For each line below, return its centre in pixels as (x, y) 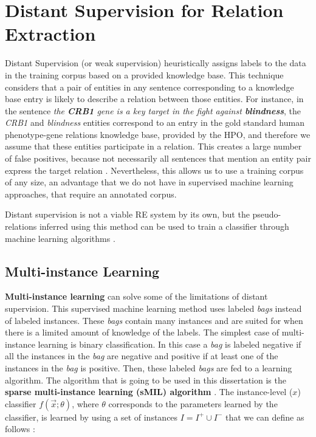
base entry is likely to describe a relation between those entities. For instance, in (154, 99)
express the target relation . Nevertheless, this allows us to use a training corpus (154, 170)
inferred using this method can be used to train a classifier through (164, 226)
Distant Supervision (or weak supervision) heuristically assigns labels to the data (156, 63)
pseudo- (267, 214)
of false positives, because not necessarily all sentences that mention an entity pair (158, 158)
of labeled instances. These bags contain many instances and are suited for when (154, 320)
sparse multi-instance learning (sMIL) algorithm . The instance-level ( (149, 392)
